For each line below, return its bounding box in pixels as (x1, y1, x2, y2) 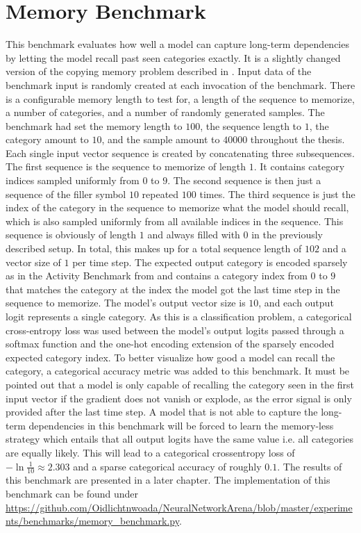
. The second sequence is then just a (167, 173, 321, 188)
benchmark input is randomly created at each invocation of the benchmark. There (6, 77, 355, 92)
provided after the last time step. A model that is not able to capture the (6, 404, 318, 419)
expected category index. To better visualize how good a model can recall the (6, 350, 335, 364)
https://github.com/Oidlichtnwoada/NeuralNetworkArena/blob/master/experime (6, 500, 353, 514)
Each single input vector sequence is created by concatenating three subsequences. (6, 145, 355, 160)
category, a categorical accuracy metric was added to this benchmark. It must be (6, 363, 350, 378)
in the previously (251, 227, 324, 242)
